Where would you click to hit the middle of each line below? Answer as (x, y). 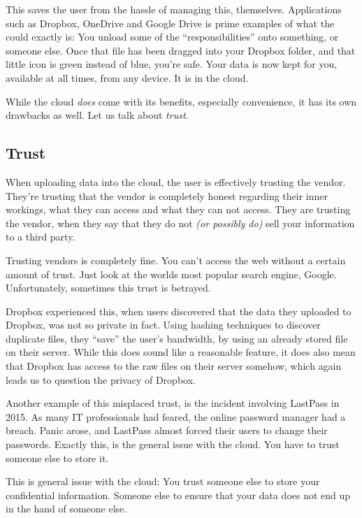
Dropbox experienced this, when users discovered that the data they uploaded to (179, 311)
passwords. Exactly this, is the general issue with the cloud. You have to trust (173, 444)
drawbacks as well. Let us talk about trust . (97, 115)
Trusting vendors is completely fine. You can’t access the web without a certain (176, 260)
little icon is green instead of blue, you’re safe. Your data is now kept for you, (172, 64)
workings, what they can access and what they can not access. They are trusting (178, 209)
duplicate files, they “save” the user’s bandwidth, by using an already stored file (177, 338)
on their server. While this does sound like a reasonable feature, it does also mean (181, 352)
